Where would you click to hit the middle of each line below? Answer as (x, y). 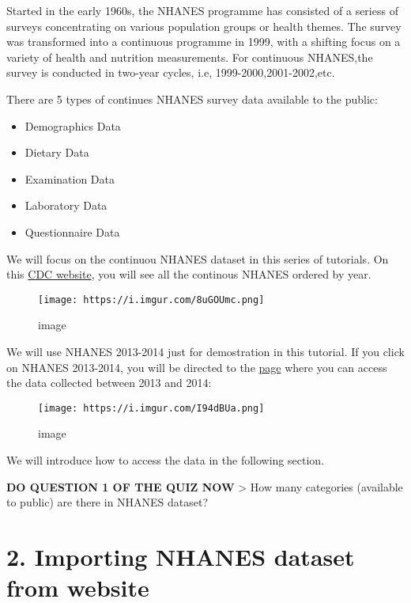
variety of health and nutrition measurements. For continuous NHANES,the (190, 57)
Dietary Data (57, 152)
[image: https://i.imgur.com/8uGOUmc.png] (151, 300)
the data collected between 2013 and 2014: (109, 383)
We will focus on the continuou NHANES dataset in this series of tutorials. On (198, 258)
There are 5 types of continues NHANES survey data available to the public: (192, 99)
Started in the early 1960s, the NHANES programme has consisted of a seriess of (202, 10)
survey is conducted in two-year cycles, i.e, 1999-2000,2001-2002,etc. (171, 72)
